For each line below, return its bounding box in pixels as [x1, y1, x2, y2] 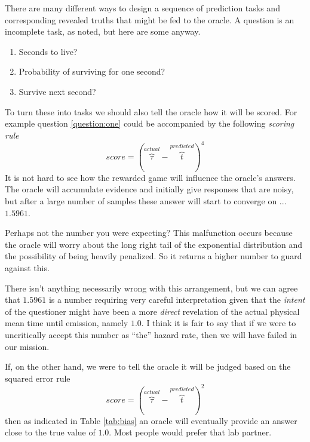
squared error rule [5, 372, 70, 384]
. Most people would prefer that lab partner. [109, 426, 272, 438]
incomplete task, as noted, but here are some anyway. [5, 25, 201, 38]
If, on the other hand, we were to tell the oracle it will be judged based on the [5, 360, 291, 373]
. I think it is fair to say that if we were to [141, 317, 296, 329]
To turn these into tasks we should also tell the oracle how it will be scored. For [5, 105, 297, 118]
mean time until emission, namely [5, 317, 128, 329]
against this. [5, 261, 50, 274]
